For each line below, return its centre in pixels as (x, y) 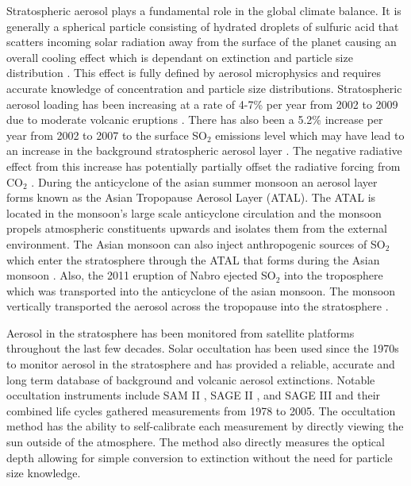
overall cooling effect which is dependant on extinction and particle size (180, 57)
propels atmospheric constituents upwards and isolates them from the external (197, 228)
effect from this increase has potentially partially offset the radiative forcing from (204, 166)
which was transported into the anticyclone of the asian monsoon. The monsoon (201, 290)
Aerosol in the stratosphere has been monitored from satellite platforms (181, 332)
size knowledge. (44, 473)
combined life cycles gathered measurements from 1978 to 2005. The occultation (201, 410)
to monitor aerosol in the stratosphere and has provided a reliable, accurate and (201, 364)
